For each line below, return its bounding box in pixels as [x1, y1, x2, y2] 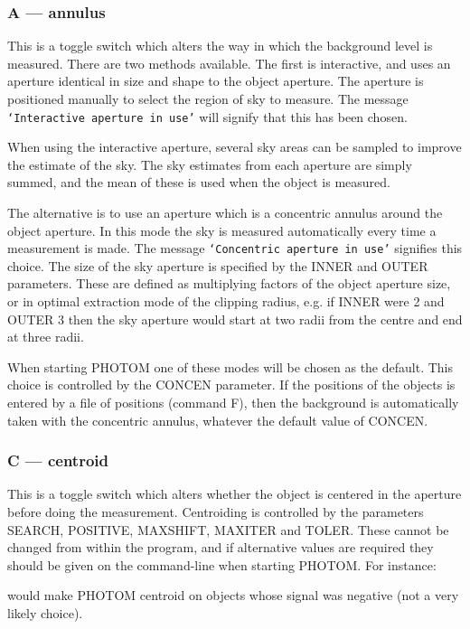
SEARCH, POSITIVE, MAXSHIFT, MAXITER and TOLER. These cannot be [7, 520, 449, 539]
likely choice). [7, 604, 83, 622]
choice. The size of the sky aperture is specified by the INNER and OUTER [7, 256, 428, 275]
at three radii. [7, 327, 84, 346]
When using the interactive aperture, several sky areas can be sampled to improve [7, 137, 462, 156]
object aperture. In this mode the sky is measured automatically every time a [7, 221, 437, 239]
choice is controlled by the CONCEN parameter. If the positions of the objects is [7, 375, 456, 394]
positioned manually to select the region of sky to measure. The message [7, 89, 409, 108]
